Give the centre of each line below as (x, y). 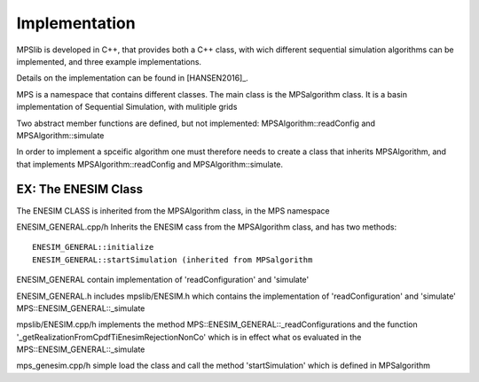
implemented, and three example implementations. (109, 61)
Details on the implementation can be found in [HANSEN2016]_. (132, 78)
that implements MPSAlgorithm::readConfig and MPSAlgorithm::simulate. (150, 164)
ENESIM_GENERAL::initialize (93, 247)
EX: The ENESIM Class (80, 189)
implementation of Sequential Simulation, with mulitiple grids (127, 107)
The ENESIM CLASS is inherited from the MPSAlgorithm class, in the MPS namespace (173, 210)
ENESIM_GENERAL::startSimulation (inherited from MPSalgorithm (173, 260)
